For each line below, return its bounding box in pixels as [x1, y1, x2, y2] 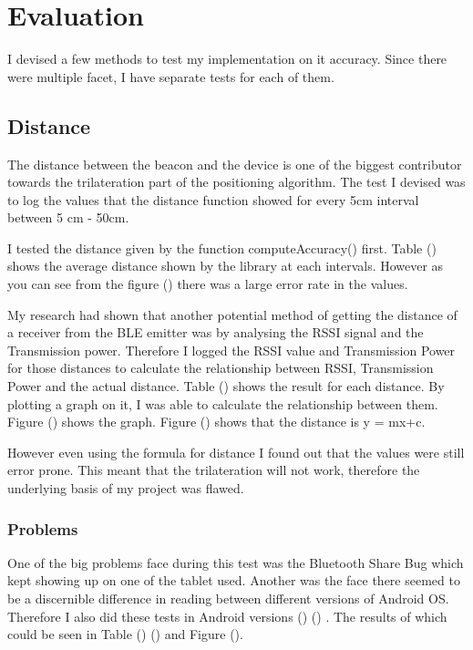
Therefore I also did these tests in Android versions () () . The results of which [7, 606, 447, 625]
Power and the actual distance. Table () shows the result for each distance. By [7, 377, 445, 396]
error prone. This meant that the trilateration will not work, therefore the [7, 460, 420, 480]
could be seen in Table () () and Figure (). [7, 624, 243, 644]
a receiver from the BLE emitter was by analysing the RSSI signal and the [7, 323, 424, 342]
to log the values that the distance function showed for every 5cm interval [7, 190, 419, 209]
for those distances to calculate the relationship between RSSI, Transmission [7, 358, 434, 377]
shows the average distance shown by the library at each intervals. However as [7, 256, 444, 275]
